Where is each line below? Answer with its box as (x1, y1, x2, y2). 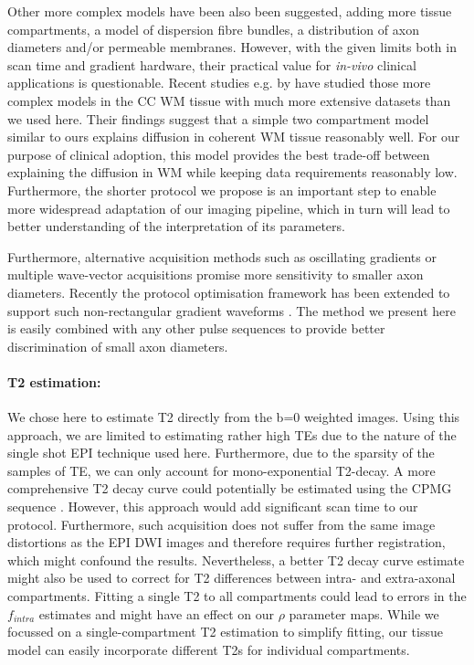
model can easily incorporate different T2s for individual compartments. (7, 639, 410, 659)
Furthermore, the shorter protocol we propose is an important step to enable (7, 180, 437, 199)
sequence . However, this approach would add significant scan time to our (7, 497, 418, 516)
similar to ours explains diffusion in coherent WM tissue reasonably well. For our (7, 127, 460, 146)
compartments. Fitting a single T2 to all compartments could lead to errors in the (7, 586, 467, 606)
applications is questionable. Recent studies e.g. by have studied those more (7, 73, 431, 92)
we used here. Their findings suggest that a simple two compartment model (7, 109, 429, 128)
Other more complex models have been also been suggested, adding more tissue (7, 2, 452, 20)
